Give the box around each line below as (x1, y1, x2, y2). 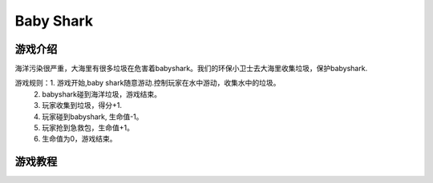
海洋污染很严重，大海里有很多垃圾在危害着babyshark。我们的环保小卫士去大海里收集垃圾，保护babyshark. (14, 64, 368, 74)
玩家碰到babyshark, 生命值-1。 (42, 112, 144, 121)
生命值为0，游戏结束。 (42, 134, 117, 144)
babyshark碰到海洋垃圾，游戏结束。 (42, 89, 162, 99)
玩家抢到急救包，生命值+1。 (42, 123, 134, 133)
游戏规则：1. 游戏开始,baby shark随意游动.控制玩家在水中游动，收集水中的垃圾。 (14, 78, 281, 88)
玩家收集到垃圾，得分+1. (42, 101, 122, 110)
